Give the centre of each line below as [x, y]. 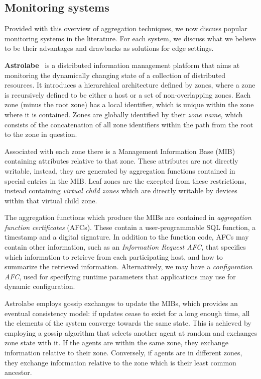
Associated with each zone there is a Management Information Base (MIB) [120, 151]
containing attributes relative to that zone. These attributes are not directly [121, 161]
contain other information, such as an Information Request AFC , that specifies [125, 247]
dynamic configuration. [40, 286]
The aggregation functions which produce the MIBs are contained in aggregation [128, 217]
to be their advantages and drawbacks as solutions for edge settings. [109, 48]
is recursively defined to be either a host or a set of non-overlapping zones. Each [128, 94]
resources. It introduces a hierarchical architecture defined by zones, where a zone [130, 85]
